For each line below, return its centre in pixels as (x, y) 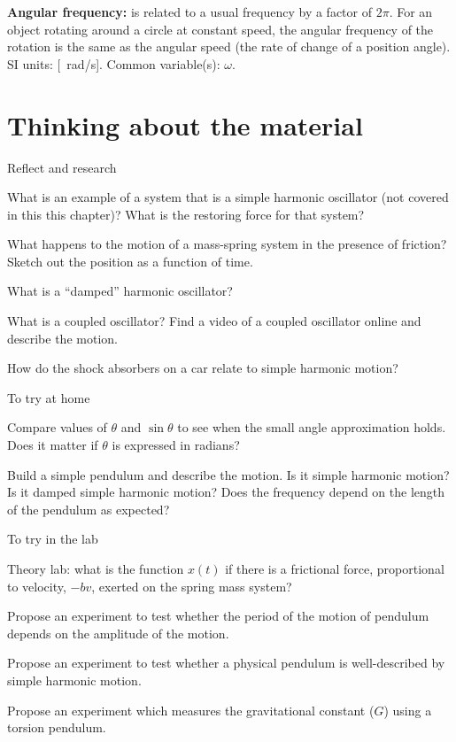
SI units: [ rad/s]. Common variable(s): (114, 63)
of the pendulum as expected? (89, 509)
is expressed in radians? (176, 445)
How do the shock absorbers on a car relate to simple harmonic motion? (203, 368)
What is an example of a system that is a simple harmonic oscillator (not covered (228, 197)
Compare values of (57, 427)
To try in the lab (53, 539)
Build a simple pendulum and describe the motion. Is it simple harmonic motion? (228, 474)
